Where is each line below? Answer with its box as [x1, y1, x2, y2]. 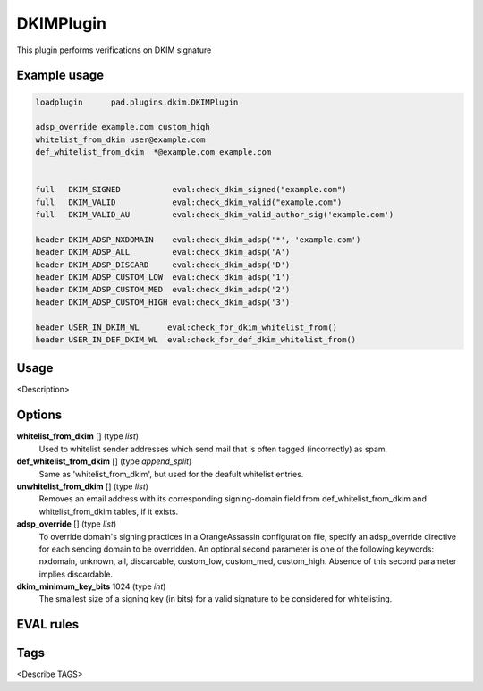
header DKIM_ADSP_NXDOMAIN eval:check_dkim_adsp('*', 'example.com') [35, 234, 361, 245]
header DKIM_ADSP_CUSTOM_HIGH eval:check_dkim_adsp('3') [35, 297, 291, 308]
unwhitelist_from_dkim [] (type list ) [16, 481, 149, 492]
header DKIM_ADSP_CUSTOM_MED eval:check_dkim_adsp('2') [35, 284, 291, 295]
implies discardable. [38, 569, 114, 579]
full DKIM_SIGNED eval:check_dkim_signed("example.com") [35, 184, 347, 195]
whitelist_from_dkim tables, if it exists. [38, 506, 179, 517]
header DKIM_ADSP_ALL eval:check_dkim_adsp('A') [35, 247, 291, 257]
